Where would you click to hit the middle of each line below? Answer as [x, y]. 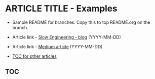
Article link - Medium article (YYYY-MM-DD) [57, 46]
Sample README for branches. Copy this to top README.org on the [81, 22]
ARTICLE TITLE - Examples [61, 9]
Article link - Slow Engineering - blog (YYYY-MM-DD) [66, 37]
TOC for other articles [34, 56]
